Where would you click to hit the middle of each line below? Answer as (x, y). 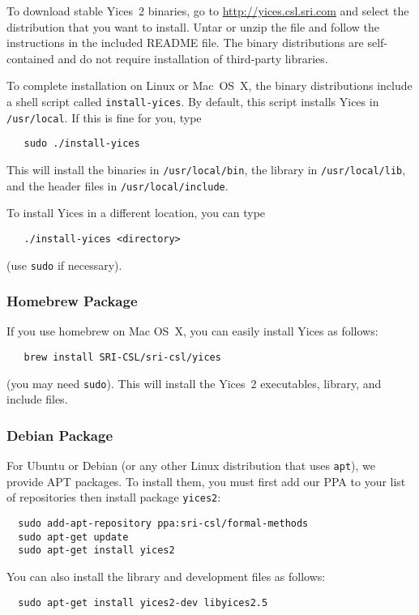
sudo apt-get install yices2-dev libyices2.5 (143, 602)
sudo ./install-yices (82, 144)
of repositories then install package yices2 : (114, 497)
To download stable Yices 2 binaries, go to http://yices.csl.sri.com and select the (208, 11)
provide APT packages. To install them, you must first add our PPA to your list (206, 481)
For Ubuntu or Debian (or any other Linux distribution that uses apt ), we (191, 466)
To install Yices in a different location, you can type (136, 213)
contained (30, 58)
